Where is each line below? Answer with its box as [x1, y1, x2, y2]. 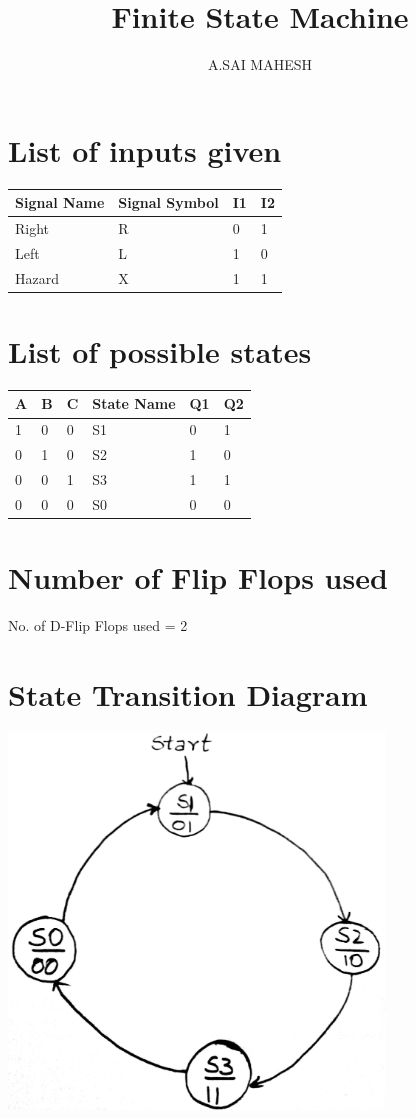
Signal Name [15, 192, 105, 213]
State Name [92, 393, 176, 414]
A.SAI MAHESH [207, 54, 313, 75]
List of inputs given [8, 129, 282, 170]
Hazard [15, 267, 59, 288]
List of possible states [8, 330, 312, 371]
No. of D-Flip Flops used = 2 [8, 615, 188, 635]
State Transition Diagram [8, 673, 368, 714]
